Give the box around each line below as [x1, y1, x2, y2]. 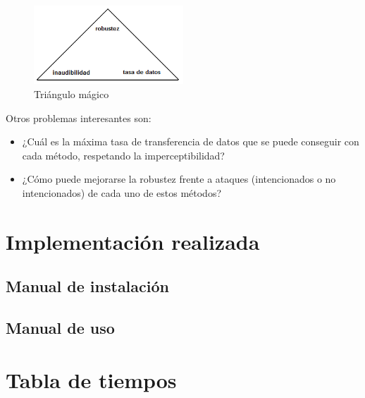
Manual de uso [6, 317, 115, 339]
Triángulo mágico [34, 86, 109, 101]
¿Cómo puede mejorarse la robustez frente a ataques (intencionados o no [22, 171, 336, 186]
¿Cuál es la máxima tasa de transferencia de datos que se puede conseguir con [22, 134, 359, 149]
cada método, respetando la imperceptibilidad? [22, 147, 225, 162]
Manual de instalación [6, 275, 169, 297]
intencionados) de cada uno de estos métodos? [22, 185, 222, 200]
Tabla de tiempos [6, 365, 177, 394]
